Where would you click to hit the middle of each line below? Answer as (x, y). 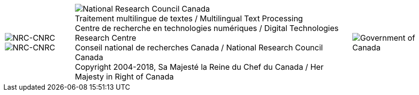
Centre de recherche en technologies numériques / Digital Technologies (207, 28)
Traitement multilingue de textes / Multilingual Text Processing (189, 18)
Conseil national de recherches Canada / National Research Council (199, 47)
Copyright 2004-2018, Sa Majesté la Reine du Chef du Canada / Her (199, 67)
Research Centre (105, 38)
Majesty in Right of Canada (124, 77)
